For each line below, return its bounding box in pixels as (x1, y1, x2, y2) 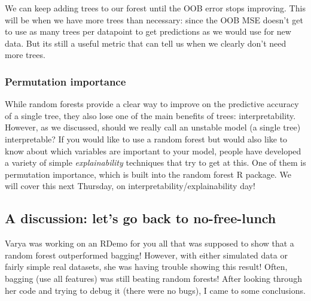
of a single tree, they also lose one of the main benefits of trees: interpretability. (5, 109, 296, 121)
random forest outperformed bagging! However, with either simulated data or (5, 248, 288, 261)
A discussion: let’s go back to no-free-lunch (5, 209, 276, 227)
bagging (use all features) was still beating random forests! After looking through (5, 272, 302, 284)
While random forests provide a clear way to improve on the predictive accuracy (5, 98, 299, 110)
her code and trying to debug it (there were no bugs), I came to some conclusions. (5, 284, 306, 296)
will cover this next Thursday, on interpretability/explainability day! (5, 180, 255, 192)
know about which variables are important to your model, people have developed (5, 144, 301, 157)
